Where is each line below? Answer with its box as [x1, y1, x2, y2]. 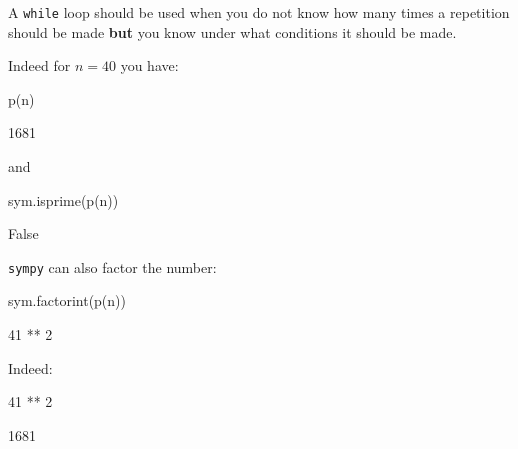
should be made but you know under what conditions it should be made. [8, 21, 457, 42]
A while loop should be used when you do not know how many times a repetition [8, 2, 510, 22]
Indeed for [8, 55, 71, 76]
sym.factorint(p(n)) [8, 290, 126, 311]
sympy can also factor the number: [8, 256, 217, 277]
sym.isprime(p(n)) [8, 189, 119, 210]
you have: [120, 55, 179, 76]
